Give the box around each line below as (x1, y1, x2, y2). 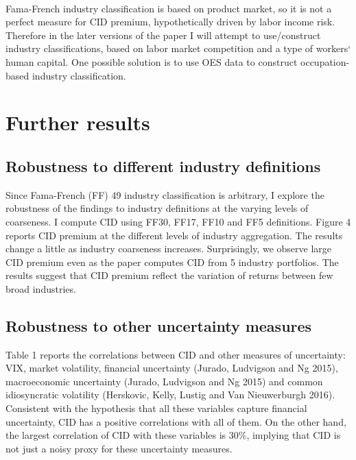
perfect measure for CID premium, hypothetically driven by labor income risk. (5, 14, 335, 29)
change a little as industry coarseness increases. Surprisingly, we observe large (5, 241, 331, 256)
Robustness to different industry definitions (5, 155, 321, 176)
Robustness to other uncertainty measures (5, 315, 312, 336)
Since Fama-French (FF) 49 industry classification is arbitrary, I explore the (5, 187, 324, 202)
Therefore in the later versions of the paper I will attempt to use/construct (5, 27, 321, 42)
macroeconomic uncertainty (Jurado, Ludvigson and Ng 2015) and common (5, 374, 323, 388)
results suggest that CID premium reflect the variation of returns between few (5, 268, 333, 282)
